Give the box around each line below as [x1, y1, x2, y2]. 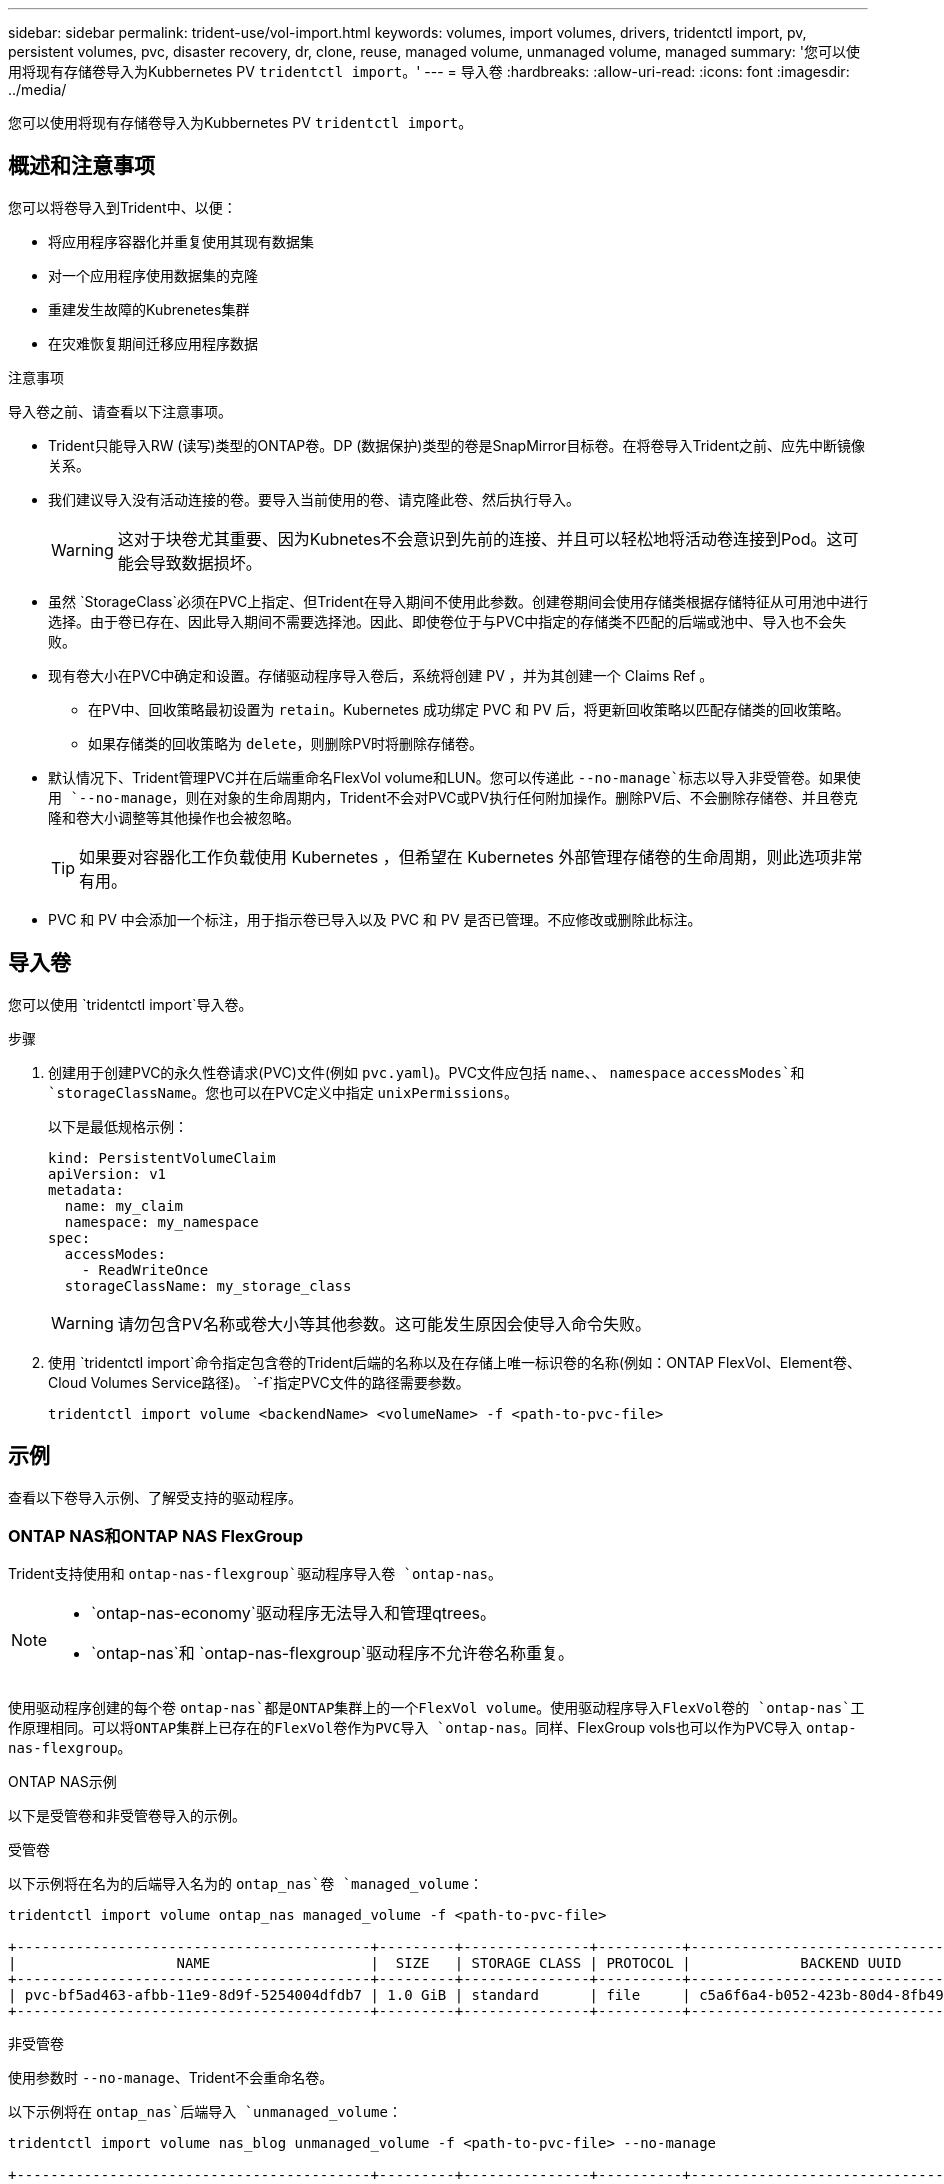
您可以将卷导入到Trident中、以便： [8, 198, 237, 216]
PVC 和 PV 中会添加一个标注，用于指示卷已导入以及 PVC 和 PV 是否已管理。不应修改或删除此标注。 [48, 910, 702, 928]
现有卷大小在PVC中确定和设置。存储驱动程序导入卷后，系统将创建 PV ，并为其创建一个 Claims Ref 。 [48, 666, 714, 684]
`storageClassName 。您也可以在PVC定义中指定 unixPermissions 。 [48, 1083, 519, 1101]
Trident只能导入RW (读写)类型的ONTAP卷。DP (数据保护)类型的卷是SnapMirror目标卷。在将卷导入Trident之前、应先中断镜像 [48, 436, 866, 454]
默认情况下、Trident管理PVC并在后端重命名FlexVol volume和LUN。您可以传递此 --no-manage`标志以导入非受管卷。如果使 [48, 768, 861, 786]
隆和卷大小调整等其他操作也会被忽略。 [48, 808, 300, 826]
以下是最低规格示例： [48, 1117, 188, 1135]
